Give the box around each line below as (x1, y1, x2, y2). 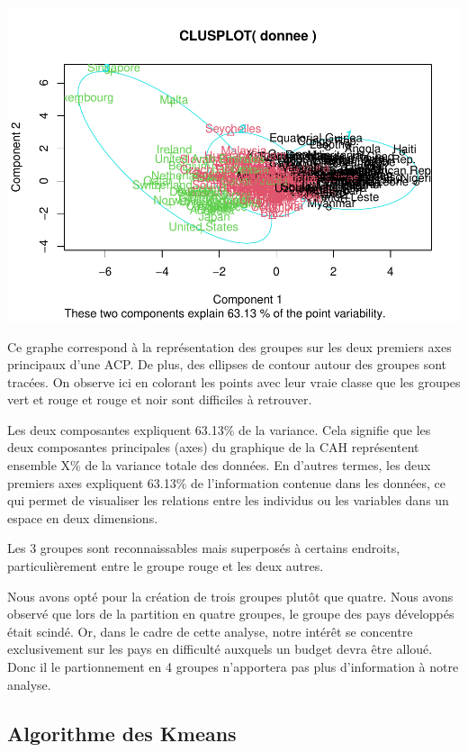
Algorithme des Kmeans (7, 719, 237, 747)
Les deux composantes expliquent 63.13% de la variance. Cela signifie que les (7, 420, 431, 439)
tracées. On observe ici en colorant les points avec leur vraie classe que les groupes (7, 372, 461, 391)
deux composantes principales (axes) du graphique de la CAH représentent (7, 438, 419, 457)
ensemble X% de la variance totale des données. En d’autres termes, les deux (7, 456, 431, 475)
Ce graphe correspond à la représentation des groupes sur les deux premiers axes (7, 337, 452, 356)
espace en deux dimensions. (7, 508, 158, 527)
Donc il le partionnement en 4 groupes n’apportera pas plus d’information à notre (7, 657, 459, 676)
